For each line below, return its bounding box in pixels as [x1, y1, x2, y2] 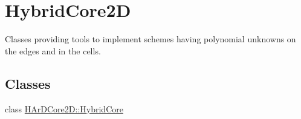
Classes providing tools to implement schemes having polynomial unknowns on [5, 33, 296, 45]
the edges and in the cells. [5, 44, 101, 57]
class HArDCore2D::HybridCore [5, 102, 123, 115]
